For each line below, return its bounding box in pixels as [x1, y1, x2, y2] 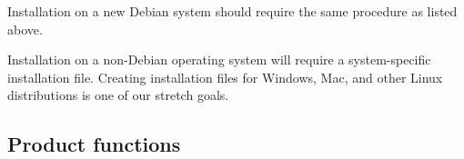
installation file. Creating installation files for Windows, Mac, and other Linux [7, 67, 443, 86]
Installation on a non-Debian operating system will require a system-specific [7, 50, 431, 69]
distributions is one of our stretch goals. [7, 85, 229, 104]
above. [7, 19, 43, 38]
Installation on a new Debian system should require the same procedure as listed [7, 2, 458, 20]
